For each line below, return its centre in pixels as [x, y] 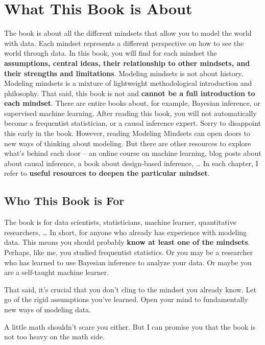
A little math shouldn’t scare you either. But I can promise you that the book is [130, 326]
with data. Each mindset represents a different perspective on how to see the [124, 43]
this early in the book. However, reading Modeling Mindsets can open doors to [127, 133]
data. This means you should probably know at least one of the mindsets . [127, 242]
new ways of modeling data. [48, 309]
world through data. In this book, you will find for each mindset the [111, 53]
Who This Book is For [64, 201]
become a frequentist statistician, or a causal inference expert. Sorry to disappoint [133, 123]
